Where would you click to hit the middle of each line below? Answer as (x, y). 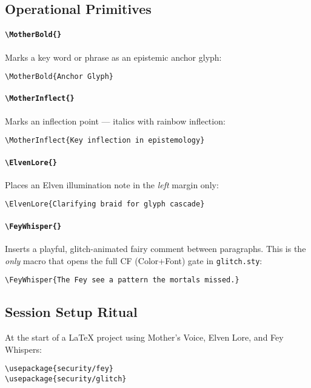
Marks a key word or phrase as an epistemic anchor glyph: (113, 57)
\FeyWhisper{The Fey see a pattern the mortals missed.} (122, 280)
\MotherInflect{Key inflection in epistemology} (105, 141)
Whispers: (23, 349)
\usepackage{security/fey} (59, 369)
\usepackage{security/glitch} (66, 379)
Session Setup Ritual (71, 312)
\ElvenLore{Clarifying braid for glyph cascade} (105, 204)
